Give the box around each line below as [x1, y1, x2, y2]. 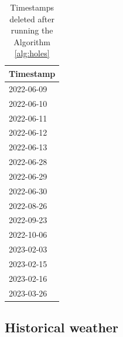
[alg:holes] [14, 47, 50, 59]
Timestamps [10, 1, 54, 13]
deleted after [9, 12, 54, 25]
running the [11, 24, 53, 36]
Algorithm [13, 35, 50, 48]
